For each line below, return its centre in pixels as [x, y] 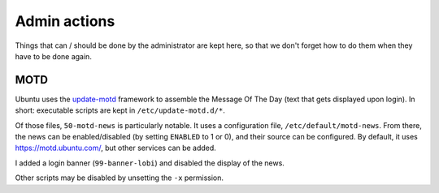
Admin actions [65, 21]
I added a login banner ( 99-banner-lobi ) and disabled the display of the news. [150, 163]
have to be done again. [54, 56]
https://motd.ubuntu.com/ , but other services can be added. [116, 148]
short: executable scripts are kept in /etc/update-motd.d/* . [120, 110]
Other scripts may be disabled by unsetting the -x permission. [119, 178]
